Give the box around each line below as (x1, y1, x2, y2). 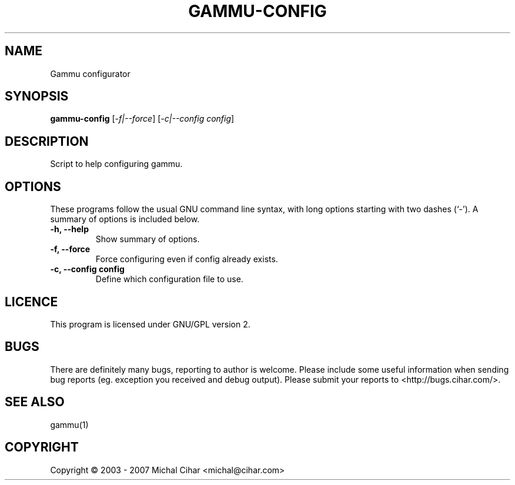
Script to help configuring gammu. (50, 159, 183, 169)
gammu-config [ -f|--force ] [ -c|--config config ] (50, 113, 235, 124)
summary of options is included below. (50, 214, 200, 225)
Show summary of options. (95, 234, 200, 245)
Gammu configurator (50, 68, 131, 79)
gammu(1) (50, 419, 89, 430)
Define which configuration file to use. (95, 274, 243, 285)
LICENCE (5, 294, 58, 309)
